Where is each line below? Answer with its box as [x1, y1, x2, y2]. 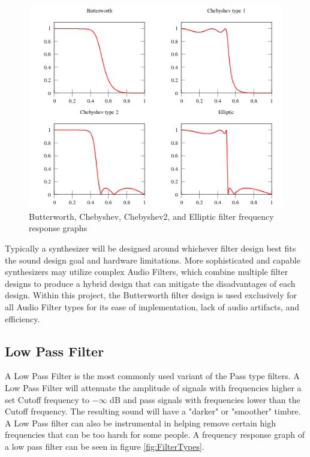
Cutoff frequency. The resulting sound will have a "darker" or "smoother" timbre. [5, 405, 301, 417]
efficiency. [5, 312, 40, 325]
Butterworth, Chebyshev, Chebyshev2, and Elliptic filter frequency [29, 210, 274, 222]
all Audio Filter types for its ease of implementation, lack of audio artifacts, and [5, 300, 300, 313]
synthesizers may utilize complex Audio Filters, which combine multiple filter [5, 265, 288, 278]
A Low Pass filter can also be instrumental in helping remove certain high [5, 416, 276, 429]
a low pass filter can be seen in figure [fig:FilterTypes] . [5, 440, 204, 452]
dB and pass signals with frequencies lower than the [110, 393, 300, 405]
